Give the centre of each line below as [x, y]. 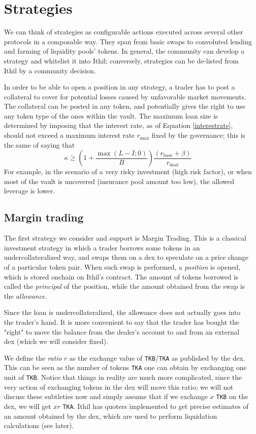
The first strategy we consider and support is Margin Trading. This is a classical [125, 238]
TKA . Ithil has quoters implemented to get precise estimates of [156, 406]
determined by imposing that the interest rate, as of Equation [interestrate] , [118, 125]
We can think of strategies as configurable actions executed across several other [124, 32]
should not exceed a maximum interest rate [69, 135]
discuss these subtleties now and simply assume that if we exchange [106, 396]
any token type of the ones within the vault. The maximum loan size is [111, 115]
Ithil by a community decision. [50, 70]
